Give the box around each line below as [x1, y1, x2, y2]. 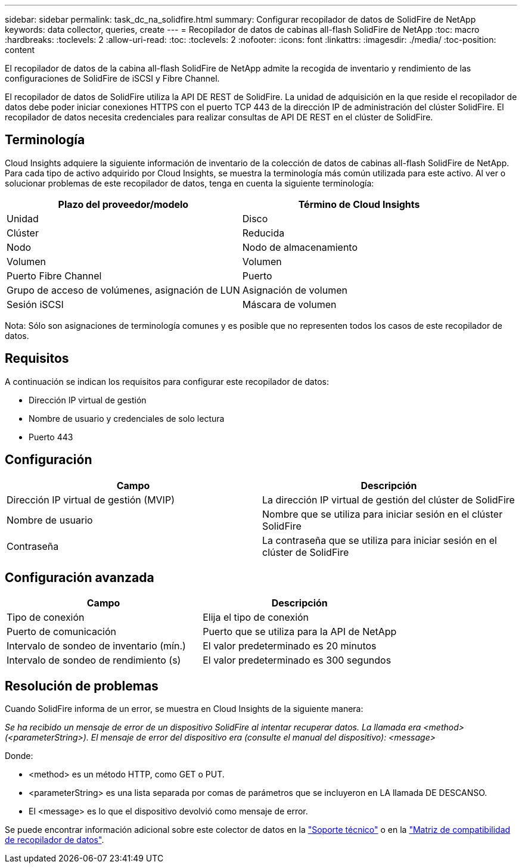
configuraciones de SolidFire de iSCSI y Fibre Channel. [5, 73, 220, 83]
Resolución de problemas [5, 678, 159, 693]
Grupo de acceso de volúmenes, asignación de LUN [7, 284, 240, 296]
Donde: [5, 751, 33, 761]
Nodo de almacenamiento [242, 241, 358, 253]
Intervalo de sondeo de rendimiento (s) [7, 654, 181, 667]
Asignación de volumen [242, 284, 347, 296]
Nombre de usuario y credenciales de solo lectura [29, 413, 225, 424]
